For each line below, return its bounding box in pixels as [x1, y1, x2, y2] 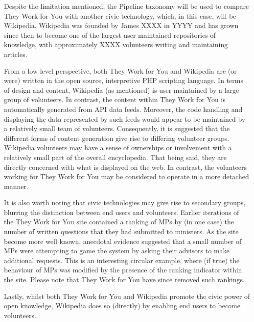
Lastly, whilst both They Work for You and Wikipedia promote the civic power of [4, 291, 250, 301]
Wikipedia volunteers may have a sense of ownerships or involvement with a [4, 142, 232, 153]
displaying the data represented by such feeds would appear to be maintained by [4, 113, 246, 124]
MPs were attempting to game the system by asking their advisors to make [4, 245, 230, 256]
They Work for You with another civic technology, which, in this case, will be [4, 10, 236, 21]
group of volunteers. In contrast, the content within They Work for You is [4, 94, 226, 105]
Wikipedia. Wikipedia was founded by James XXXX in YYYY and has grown [4, 20, 239, 30]
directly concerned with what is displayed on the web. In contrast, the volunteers [4, 161, 247, 172]
